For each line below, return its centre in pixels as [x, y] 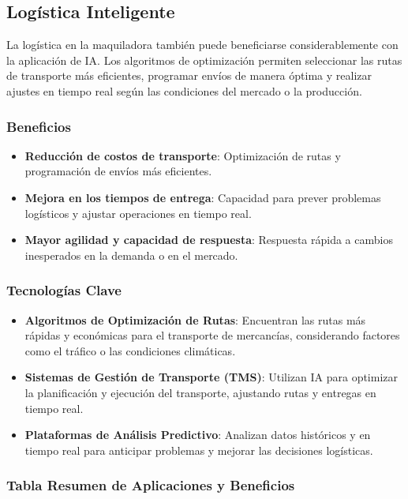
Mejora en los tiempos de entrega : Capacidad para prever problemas [203, 197]
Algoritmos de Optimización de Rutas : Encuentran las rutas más [195, 319]
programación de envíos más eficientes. [118, 171]
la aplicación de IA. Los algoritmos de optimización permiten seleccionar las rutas [204, 60]
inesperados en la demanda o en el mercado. [131, 255]
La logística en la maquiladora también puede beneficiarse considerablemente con [202, 45]
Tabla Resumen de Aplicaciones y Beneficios [151, 485]
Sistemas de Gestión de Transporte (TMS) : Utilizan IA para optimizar [211, 377]
